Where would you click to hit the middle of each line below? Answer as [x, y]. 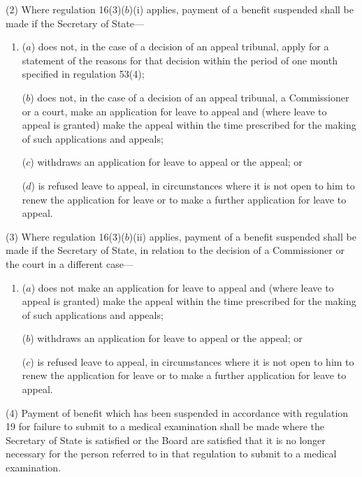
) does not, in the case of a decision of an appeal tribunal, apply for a [180, 47]
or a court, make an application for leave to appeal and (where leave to [174, 111]
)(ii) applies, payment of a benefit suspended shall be [242, 236]
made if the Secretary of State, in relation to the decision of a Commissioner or [175, 250]
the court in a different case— [70, 263]
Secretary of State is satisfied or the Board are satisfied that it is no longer [166, 440]
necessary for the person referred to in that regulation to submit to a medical [171, 454]
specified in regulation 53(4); [83, 74]
